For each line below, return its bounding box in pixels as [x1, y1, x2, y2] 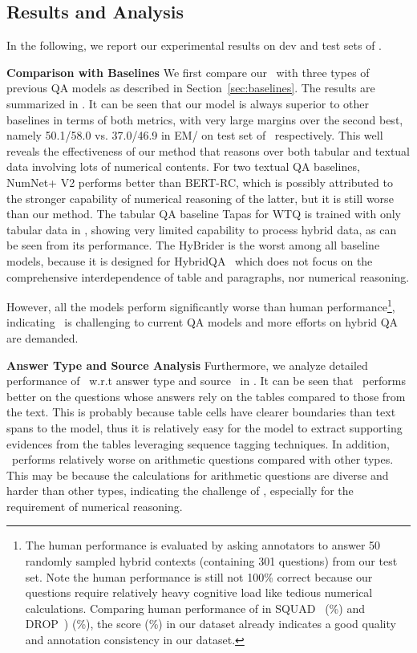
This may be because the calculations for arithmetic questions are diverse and [6, 466, 389, 483]
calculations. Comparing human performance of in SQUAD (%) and [25, 599, 365, 616]
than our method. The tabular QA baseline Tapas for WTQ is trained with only [6, 205, 401, 222]
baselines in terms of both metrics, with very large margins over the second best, [6, 111, 403, 128]
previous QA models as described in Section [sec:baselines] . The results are [6, 79, 375, 96]
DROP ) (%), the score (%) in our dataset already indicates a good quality [25, 615, 396, 632]
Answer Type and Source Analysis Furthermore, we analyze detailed [6, 356, 368, 373]
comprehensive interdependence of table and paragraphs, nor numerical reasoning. [6, 268, 410, 285]
